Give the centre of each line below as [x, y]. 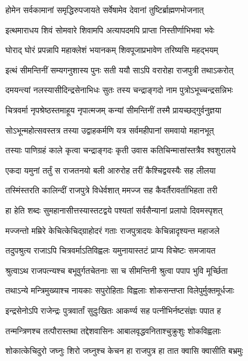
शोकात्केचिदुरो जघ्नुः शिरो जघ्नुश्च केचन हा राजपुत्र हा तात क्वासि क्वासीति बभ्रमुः [124, 351]
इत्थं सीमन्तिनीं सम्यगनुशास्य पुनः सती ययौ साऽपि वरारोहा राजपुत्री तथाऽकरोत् [120, 70]
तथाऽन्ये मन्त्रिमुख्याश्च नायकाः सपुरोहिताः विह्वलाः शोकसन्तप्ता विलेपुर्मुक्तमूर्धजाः [120, 290]
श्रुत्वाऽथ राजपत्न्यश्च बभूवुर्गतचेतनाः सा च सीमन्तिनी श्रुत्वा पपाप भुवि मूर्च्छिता [117, 270]
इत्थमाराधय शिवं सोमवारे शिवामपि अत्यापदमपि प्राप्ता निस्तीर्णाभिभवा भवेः [110, 30]
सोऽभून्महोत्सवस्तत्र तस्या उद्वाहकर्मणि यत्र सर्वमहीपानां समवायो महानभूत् [110, 130]
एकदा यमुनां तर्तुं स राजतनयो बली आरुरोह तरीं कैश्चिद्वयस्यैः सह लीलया [111, 170]
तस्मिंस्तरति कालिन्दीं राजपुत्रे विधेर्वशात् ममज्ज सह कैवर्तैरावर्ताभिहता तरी [111, 190]
